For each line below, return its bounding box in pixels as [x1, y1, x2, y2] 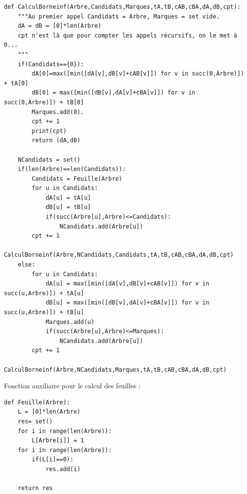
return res [18, 485, 53, 492]
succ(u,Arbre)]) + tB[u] [4, 309, 84, 316]
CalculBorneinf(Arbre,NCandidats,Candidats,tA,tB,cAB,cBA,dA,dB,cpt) [4, 251, 234, 259]
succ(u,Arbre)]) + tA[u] [4, 289, 84, 297]
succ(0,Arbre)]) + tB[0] [4, 98, 84, 106]
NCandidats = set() [18, 156, 81, 163]
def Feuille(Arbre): [4, 399, 71, 406]
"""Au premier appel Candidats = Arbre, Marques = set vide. [18, 13, 220, 20]
